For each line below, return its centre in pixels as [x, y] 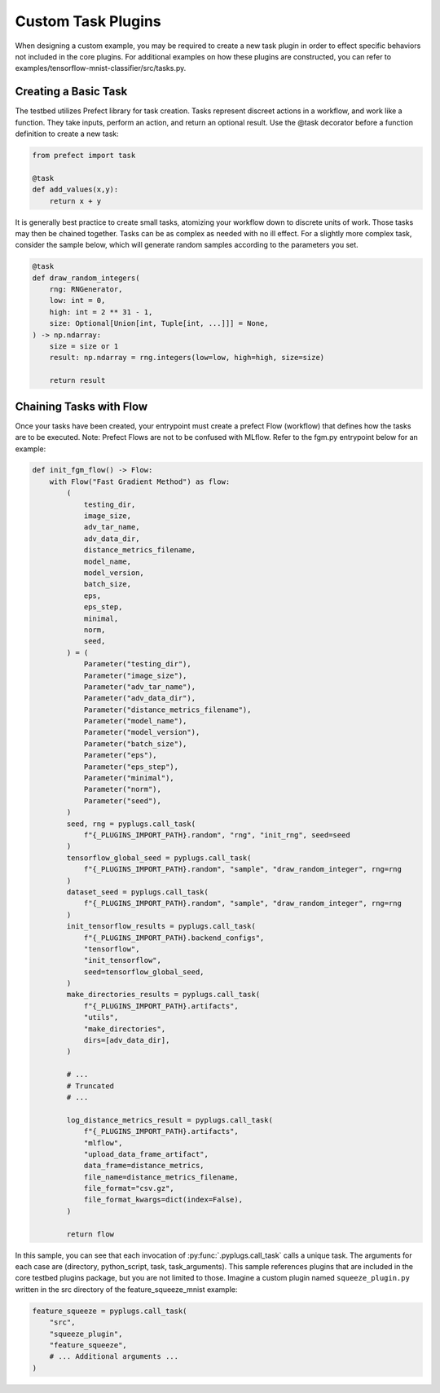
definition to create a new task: [67, 134]
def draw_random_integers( [86, 278]
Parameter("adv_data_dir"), [139, 698]
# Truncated [90, 1086]
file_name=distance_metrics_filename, [161, 1177]
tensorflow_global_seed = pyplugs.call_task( [159, 858]
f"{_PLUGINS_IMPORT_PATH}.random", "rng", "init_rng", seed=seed [217, 835]
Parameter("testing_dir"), [137, 664]
